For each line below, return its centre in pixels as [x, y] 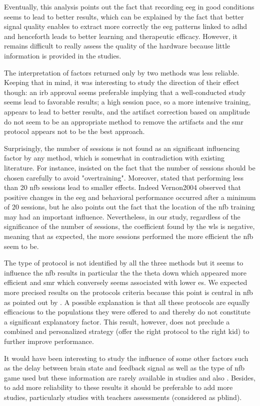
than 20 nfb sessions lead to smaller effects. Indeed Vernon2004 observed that [122, 187]
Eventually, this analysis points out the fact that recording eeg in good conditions [129, 6]
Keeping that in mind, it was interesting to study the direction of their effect [122, 82]
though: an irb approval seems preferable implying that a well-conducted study [125, 92]
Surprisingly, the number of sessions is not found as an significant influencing [122, 148]
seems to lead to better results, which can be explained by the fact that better [124, 16]
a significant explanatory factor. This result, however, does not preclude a [117, 321]
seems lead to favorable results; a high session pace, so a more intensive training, [127, 102]
